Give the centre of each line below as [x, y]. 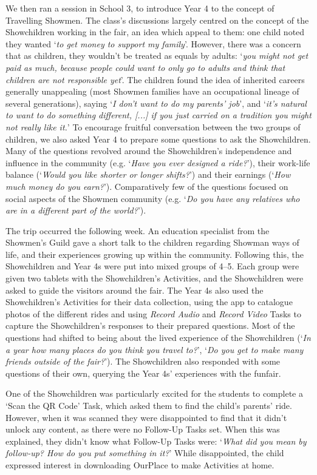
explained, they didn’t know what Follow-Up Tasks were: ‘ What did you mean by [156, 441]
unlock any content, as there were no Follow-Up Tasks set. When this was [143, 429]
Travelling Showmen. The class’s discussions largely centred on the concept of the [157, 20]
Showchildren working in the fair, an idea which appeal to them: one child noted [155, 32]
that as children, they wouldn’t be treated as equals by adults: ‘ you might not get [157, 56]
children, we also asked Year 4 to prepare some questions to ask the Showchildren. [158, 139]
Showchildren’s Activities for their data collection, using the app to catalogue [149, 302]
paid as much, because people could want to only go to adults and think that [145, 67]
